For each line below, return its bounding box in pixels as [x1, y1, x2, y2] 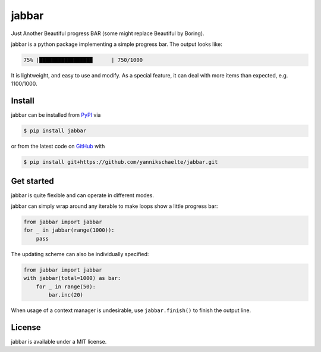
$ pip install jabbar [23, 127, 87, 134]
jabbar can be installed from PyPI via [11, 111, 101, 119]
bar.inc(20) [48, 291, 83, 298]
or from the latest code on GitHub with [11, 143, 105, 150]
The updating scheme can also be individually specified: [11, 250, 149, 257]
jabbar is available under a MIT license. [11, 338, 107, 345]
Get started [11, 176, 54, 186]
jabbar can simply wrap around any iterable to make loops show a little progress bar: [11, 203, 218, 210]
